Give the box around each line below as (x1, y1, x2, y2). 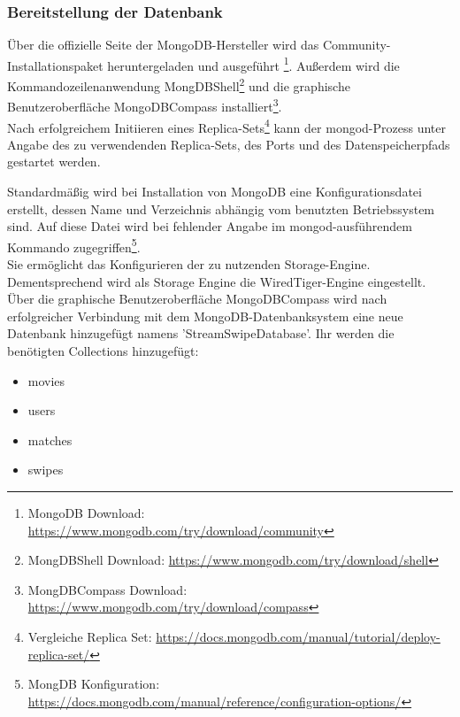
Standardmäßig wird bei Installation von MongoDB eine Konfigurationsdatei (7, 182, 422, 200)
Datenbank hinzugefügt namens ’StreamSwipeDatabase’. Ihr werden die (7, 324, 395, 343)
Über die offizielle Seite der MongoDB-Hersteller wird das (7, 35, 319, 54)
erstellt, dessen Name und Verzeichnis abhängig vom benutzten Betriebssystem (7, 199, 435, 218)
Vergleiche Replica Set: (27, 627, 152, 645)
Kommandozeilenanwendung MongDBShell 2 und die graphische (7, 74, 350, 95)
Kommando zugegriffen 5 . (7, 235, 141, 256)
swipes (27, 460, 64, 479)
